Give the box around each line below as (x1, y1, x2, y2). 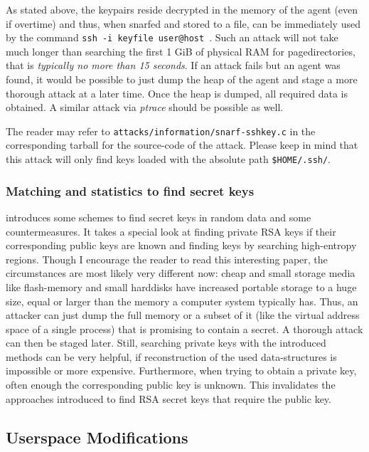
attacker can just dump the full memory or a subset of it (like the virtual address (6, 308, 360, 322)
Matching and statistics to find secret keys (6, 182, 255, 199)
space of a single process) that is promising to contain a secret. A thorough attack (6, 321, 363, 336)
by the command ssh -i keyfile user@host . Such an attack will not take (6, 30, 338, 45)
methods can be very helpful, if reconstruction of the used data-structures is (6, 349, 337, 364)
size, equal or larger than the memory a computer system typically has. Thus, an (6, 293, 358, 308)
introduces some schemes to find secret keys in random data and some (6, 209, 311, 224)
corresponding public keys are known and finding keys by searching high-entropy (6, 238, 357, 253)
